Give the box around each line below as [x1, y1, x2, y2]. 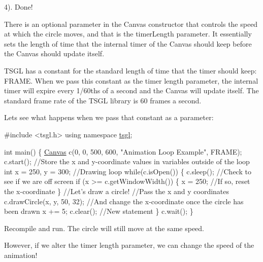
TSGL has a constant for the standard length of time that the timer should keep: [4, 65, 257, 76]
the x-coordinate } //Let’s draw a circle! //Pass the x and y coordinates [4, 185, 229, 196]
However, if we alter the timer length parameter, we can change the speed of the [4, 240, 254, 250]
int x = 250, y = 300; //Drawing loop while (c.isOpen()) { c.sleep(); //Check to [4, 166, 251, 176]
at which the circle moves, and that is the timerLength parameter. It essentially [4, 28, 252, 39]
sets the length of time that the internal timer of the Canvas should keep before [4, 38, 252, 49]
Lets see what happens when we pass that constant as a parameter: [4, 112, 214, 123]
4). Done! [4, 2, 33, 12]
